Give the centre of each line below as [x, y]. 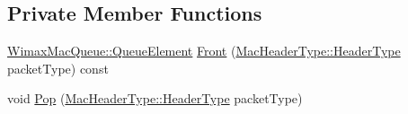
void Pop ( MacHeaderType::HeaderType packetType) [155, 98]
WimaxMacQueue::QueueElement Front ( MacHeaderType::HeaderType [204, 51]
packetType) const [58, 68]
